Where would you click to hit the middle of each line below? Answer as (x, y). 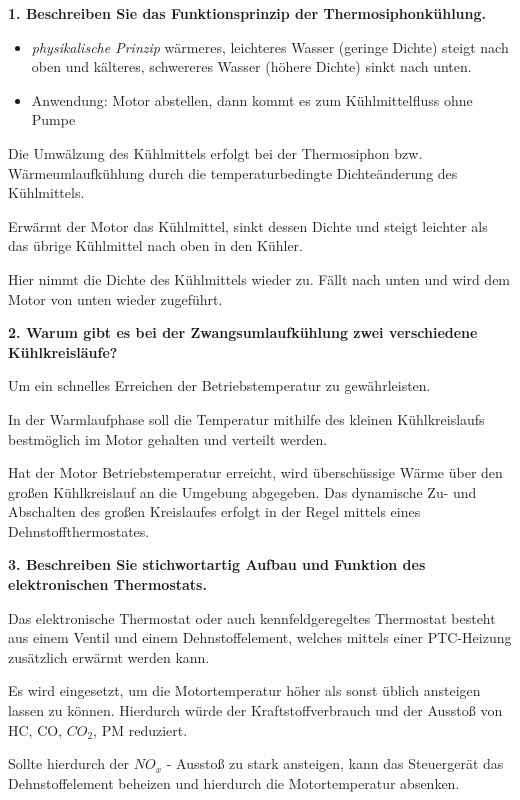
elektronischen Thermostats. (107, 584)
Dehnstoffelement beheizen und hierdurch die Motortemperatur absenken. (234, 782)
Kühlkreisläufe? (63, 351)
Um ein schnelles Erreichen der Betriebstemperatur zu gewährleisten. (219, 385)
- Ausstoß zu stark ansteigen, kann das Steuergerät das (335, 763)
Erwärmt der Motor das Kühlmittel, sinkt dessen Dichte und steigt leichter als (248, 225)
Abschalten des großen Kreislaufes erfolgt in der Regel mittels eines (214, 511)
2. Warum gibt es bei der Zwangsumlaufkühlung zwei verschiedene (243, 332)
